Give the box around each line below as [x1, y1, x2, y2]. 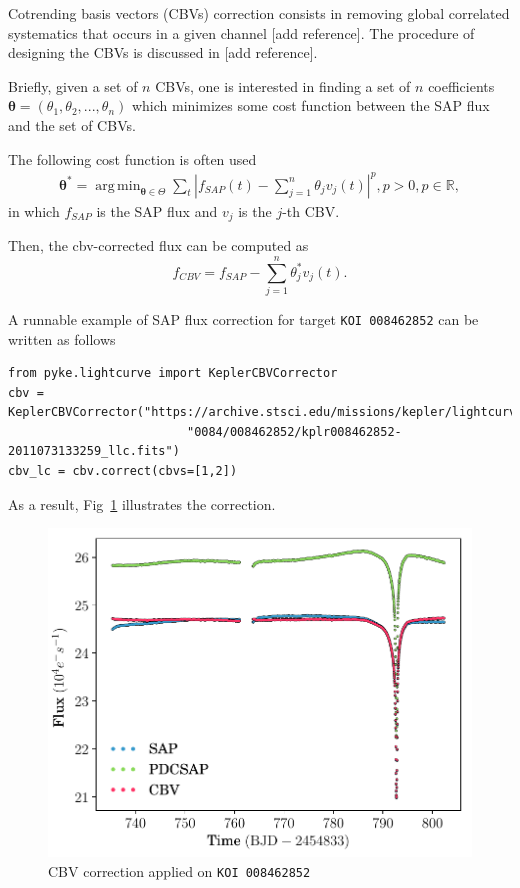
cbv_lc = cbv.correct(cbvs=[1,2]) [8, 464, 238, 479]
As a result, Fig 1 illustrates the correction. [8, 493, 276, 514]
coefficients [428, 75, 495, 96]
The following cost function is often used [8, 148, 257, 169]
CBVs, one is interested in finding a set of [155, 75, 411, 96]
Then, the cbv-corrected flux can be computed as [8, 235, 309, 256]
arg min [95, 178, 141, 193]
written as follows [8, 328, 116, 349]
